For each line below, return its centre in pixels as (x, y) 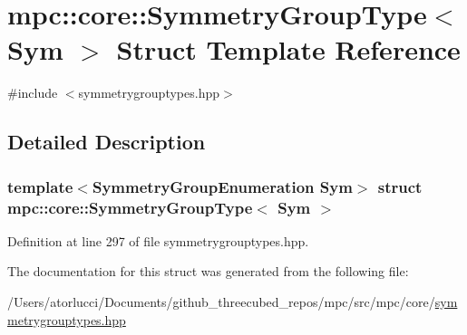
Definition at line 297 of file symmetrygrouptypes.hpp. (158, 240)
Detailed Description (107, 142)
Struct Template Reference (288, 49)
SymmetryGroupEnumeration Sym (222, 186)
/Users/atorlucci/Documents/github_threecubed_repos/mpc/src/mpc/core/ (221, 302)
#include (33, 93)
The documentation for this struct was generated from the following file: (208, 271)
